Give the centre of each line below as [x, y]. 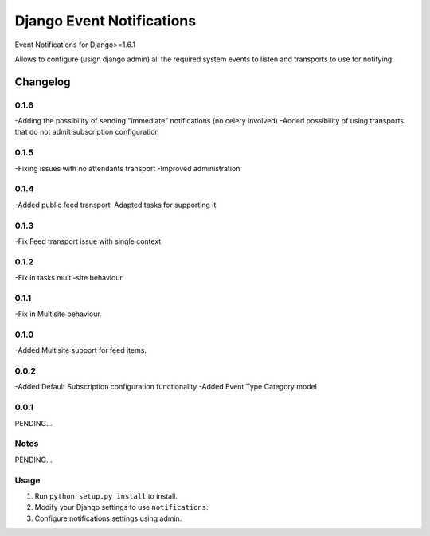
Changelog [43, 82]
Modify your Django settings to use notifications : [121, 507]
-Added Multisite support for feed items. [81, 350]
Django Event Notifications [106, 21]
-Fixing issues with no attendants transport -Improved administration [127, 168]
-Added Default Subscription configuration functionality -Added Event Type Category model [166, 387]
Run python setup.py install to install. [106, 496]
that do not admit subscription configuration [87, 132]
